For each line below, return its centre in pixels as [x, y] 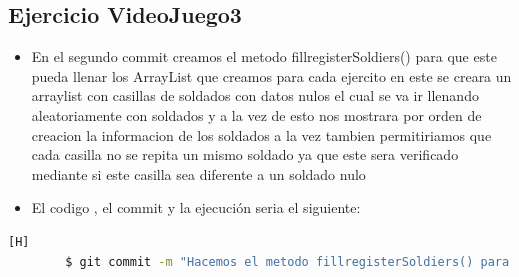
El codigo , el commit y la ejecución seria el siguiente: [196, 207]
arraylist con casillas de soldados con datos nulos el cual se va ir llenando [255, 95]
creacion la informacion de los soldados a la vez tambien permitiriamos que [261, 134]
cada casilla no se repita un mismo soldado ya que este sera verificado [245, 154]
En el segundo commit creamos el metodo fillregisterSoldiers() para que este [264, 56]
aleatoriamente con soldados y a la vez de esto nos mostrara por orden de [256, 114]
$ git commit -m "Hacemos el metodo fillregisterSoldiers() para [287, 261]
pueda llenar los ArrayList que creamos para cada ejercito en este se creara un [271, 75]
